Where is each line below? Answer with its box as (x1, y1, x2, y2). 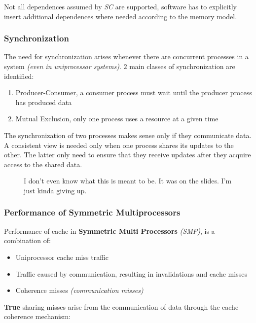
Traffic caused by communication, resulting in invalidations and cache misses (15, 268, 247, 279)
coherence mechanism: (4, 311, 71, 322)
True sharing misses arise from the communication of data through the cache (4, 301, 239, 312)
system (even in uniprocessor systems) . (4, 61, 121, 71)
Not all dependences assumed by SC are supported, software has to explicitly (4, 1, 237, 11)
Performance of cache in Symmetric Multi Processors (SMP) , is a (4, 225, 215, 236)
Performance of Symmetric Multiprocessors (4, 206, 181, 218)
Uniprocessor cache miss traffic (15, 251, 109, 262)
